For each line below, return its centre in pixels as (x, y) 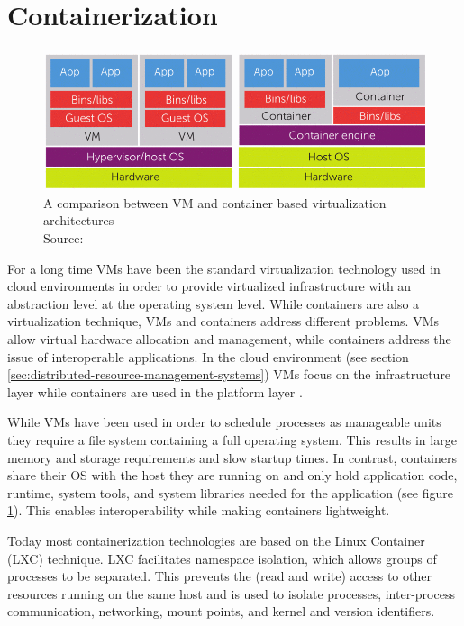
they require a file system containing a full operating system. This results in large (232, 439)
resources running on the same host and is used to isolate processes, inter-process (231, 593)
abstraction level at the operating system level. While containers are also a (214, 303)
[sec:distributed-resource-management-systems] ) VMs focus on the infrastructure (229, 374)
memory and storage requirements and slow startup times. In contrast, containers (232, 457)
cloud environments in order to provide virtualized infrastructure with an (209, 286)
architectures (79, 220)
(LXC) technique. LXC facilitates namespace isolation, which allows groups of (222, 558)
